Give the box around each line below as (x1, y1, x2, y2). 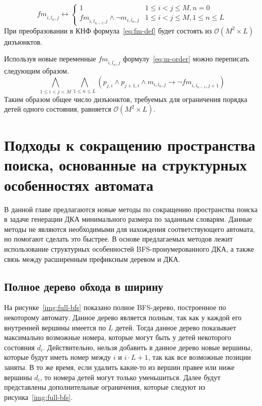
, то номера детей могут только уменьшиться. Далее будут (40, 371, 221, 382)
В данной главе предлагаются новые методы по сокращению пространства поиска (4, 204, 258, 214)
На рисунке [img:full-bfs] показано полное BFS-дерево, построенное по (4, 302, 226, 313)
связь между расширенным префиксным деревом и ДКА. (4, 253, 180, 264)
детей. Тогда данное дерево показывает (115, 322, 236, 332)
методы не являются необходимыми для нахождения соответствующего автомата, (4, 223, 255, 234)
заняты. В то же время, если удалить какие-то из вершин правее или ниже (4, 361, 235, 372)
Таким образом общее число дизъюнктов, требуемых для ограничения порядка (4, 93, 247, 104)
